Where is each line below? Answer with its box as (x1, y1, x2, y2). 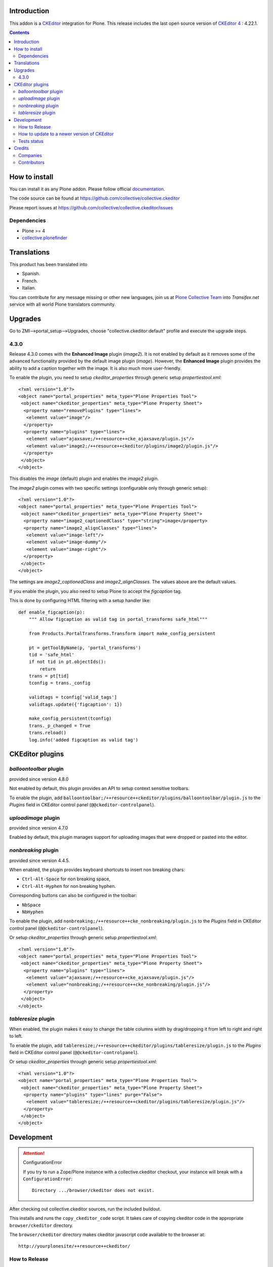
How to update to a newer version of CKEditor (18, 131, 114, 137)
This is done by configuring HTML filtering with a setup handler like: (9, 598, 151, 604)
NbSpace (22, 902, 41, 908)
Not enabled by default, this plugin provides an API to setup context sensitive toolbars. (9, 786, 190, 792)
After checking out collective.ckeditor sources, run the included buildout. (9, 1206, 161, 1212)
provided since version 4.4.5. (9, 857, 70, 864)
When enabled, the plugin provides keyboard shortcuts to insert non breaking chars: (9, 867, 185, 873)
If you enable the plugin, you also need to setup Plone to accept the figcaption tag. (9, 588, 182, 594)
